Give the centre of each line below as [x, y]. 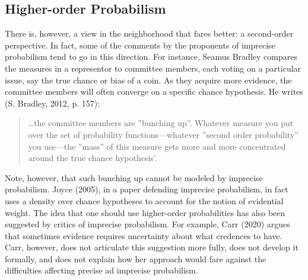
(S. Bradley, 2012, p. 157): [53, 103]
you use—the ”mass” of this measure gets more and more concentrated [157, 146]
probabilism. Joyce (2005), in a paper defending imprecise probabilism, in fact [147, 189]
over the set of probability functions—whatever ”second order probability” [163, 134]
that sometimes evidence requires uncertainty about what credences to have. [144, 235]
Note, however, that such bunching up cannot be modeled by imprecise [134, 177]
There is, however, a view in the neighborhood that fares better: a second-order [149, 33]
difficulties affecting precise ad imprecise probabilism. [101, 270]
